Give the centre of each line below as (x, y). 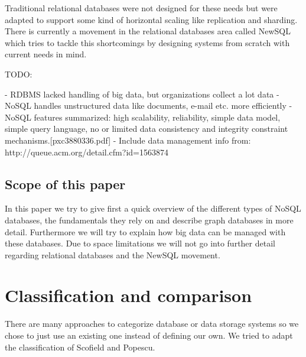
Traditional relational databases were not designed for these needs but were (141, 8)
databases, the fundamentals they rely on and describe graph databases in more (149, 220)
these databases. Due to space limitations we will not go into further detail (140, 243)
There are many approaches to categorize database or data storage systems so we (152, 324)
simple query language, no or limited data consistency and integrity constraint (147, 129)
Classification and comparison (128, 295)
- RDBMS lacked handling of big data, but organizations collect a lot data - (142, 94)
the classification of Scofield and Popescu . (80, 347)
